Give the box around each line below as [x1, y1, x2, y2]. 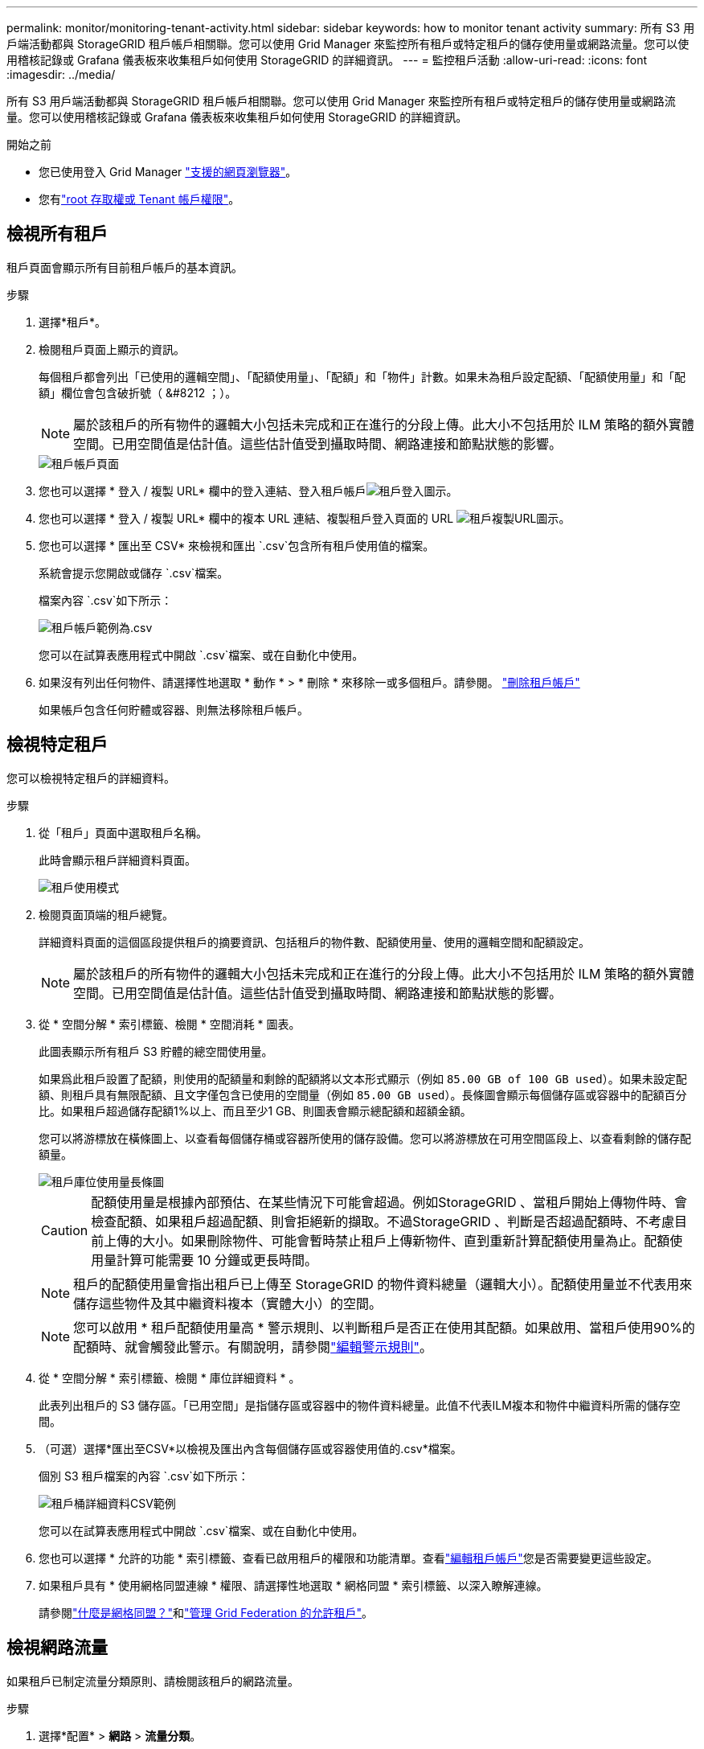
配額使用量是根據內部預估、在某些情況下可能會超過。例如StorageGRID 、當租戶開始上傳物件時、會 [91, 1193, 687, 1210]
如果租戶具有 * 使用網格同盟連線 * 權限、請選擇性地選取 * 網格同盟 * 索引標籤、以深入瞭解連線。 [39, 1578, 548, 1592]
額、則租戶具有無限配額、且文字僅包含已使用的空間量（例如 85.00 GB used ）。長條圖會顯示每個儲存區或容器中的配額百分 [39, 1087, 687, 1102]
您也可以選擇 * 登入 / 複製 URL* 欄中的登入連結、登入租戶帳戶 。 [39, 483, 458, 498]
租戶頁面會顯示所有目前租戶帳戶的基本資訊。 [6, 260, 243, 274]
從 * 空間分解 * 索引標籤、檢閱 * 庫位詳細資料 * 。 [39, 1370, 301, 1385]
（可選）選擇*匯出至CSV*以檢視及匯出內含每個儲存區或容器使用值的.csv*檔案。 [39, 1441, 462, 1455]
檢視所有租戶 [6, 224, 108, 244]
